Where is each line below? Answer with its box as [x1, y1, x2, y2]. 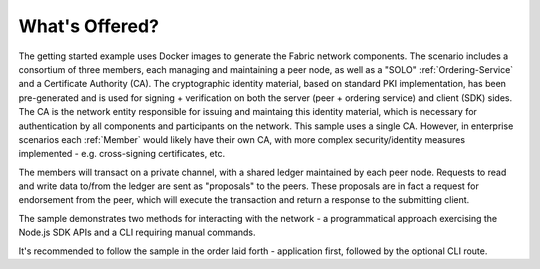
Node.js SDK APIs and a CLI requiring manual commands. [18, 226, 256, 239]
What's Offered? [18, 15, 160, 37]
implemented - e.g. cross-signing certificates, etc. [18, 148, 225, 160]
